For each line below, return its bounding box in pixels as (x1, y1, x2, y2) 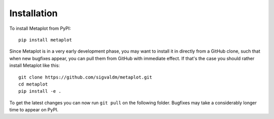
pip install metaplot (18, 37, 72, 43)
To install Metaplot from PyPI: (9, 25, 71, 31)
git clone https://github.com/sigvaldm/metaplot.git (18, 74, 152, 80)
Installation (9, 8, 58, 19)
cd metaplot (18, 81, 48, 87)
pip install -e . (18, 89, 61, 94)
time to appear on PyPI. (9, 107, 58, 113)
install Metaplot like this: (9, 62, 60, 68)
